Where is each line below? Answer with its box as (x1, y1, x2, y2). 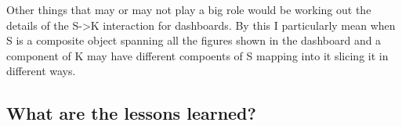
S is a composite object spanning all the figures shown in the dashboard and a (6, 32, 382, 49)
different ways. (6, 63, 76, 79)
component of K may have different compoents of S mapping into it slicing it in (6, 47, 389, 63)
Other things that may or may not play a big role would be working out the (6, 2, 371, 17)
